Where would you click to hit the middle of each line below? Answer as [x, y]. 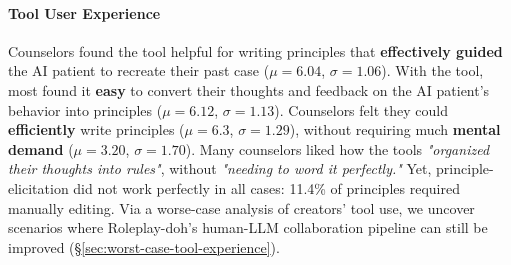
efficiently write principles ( [96, 129]
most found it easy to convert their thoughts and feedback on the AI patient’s [249, 89]
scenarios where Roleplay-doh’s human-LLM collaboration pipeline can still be [248, 227]
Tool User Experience [84, 12]
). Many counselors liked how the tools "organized [337, 148]
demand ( [41, 148]
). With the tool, [432, 70]
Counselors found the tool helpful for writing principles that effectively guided [255, 50]
